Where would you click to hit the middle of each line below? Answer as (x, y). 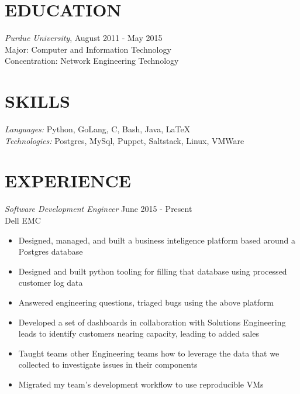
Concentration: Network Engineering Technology (92, 61)
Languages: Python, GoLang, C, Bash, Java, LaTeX (98, 129)
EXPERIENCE (68, 181)
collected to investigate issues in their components (108, 364)
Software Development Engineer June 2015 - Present (99, 209)
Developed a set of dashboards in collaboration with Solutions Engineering (152, 322)
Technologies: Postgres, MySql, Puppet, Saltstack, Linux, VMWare (125, 140)
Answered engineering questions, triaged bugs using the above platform (146, 302)
